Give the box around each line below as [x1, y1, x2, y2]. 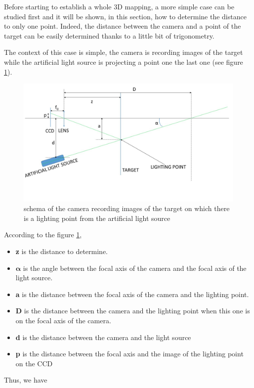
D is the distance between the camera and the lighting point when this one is [15, 305, 250, 316]
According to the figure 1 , [4, 229, 82, 240]
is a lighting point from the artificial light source [24, 213, 170, 223]
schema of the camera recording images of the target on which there [24, 203, 230, 214]
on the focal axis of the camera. [15, 315, 111, 325]
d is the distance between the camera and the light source [15, 332, 191, 342]
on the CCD [15, 358, 53, 368]
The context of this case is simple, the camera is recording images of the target [4, 47, 243, 57]
